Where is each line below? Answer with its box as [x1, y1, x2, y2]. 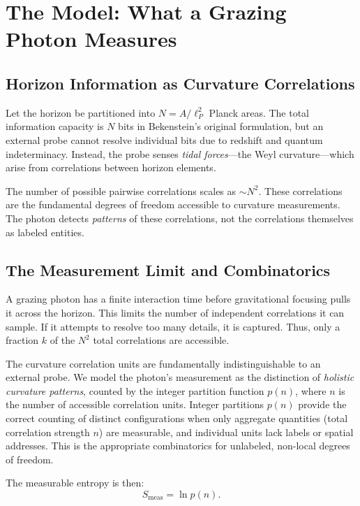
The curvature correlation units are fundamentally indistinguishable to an [6, 356, 321, 370]
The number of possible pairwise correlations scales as [6, 183, 237, 198]
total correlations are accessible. [93, 333, 230, 347]
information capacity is [6, 119, 104, 133]
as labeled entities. [6, 224, 84, 239]
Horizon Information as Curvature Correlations [6, 72, 355, 94]
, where [295, 383, 327, 398]
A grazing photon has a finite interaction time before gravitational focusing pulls [6, 291, 351, 306]
